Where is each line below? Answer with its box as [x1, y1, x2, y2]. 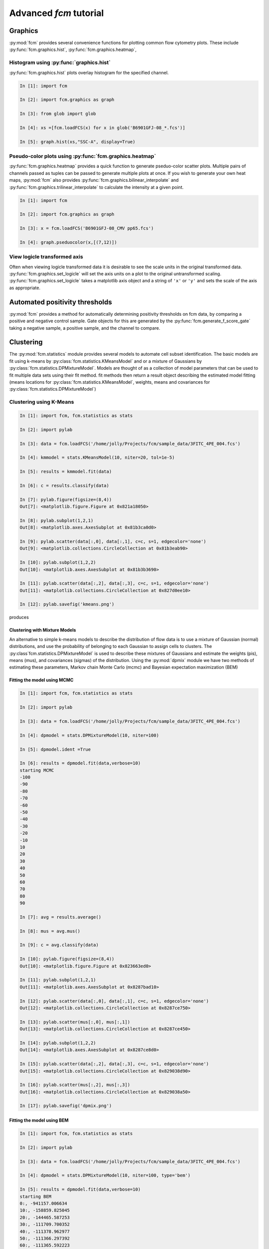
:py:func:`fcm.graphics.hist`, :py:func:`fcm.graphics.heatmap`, [9, 46, 137, 52]
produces [9, 615, 29, 621]
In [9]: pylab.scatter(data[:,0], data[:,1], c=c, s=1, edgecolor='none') [19, 539, 207, 544]
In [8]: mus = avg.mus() [19, 928, 81, 934]
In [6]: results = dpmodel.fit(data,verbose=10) [19, 760, 141, 766]
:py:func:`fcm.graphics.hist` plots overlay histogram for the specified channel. [9, 69, 169, 75]
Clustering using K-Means [9, 399, 74, 406]
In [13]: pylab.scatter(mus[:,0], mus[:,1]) [19, 1019, 131, 1025]
